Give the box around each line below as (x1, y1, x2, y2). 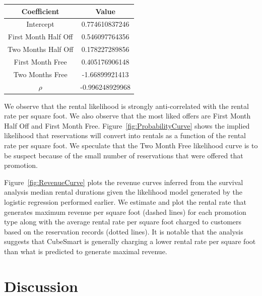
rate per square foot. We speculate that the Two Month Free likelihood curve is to (4, 140, 258, 151)
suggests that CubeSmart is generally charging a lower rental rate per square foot (4, 236, 256, 247)
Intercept (26, 19, 54, 29)
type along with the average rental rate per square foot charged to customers (4, 216, 242, 227)
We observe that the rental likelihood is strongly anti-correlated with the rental (4, 100, 249, 111)
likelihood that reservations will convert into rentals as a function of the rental (4, 130, 246, 141)
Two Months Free (13, 69, 68, 79)
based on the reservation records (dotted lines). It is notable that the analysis (4, 226, 243, 236)
